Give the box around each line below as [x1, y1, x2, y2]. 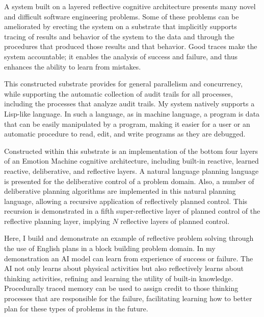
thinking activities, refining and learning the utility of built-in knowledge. [4, 273, 233, 283]
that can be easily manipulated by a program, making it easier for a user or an [4, 118, 250, 129]
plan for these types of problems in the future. [4, 303, 148, 313]
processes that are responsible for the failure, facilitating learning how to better [4, 293, 252, 304]
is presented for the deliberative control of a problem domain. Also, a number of [4, 175, 254, 186]
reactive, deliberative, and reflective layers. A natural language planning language [4, 165, 259, 176]
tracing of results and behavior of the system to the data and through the [4, 31, 234, 41]
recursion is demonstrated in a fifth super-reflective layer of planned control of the [4, 206, 260, 216]
